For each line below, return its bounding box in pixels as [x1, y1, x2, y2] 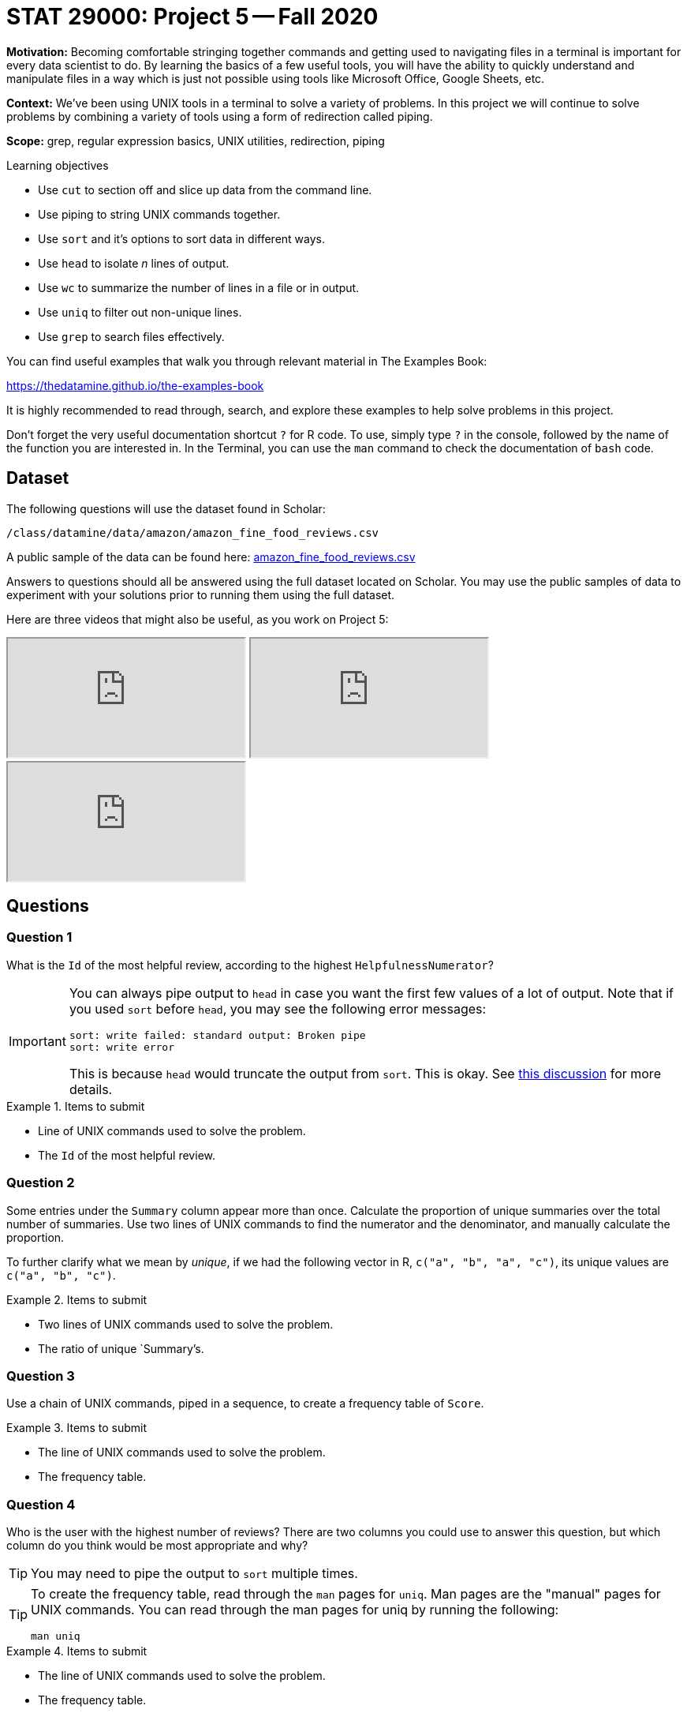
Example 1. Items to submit [6, 1099, 145, 1113]
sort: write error [69, 1040, 175, 1053]
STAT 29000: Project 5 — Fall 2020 [6, 3, 379, 30]
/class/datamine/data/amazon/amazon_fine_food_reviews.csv [6, 526, 379, 539]
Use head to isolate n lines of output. [38, 256, 230, 270]
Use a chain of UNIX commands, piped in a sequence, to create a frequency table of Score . [6, 1396, 484, 1411]
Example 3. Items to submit [6, 1421, 147, 1435]
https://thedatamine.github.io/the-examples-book [6, 378, 264, 392]
